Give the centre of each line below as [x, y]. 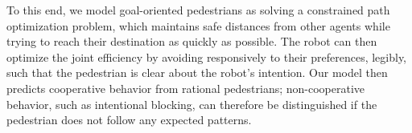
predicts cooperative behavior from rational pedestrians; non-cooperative [186, 88]
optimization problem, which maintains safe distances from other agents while [198, 25]
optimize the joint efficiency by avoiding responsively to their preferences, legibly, [206, 56]
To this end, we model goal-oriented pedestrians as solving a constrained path [198, 10]
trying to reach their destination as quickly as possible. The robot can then [192, 41]
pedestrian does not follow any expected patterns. [129, 120]
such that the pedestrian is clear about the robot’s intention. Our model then [197, 73]
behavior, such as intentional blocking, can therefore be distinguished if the [192, 104]
